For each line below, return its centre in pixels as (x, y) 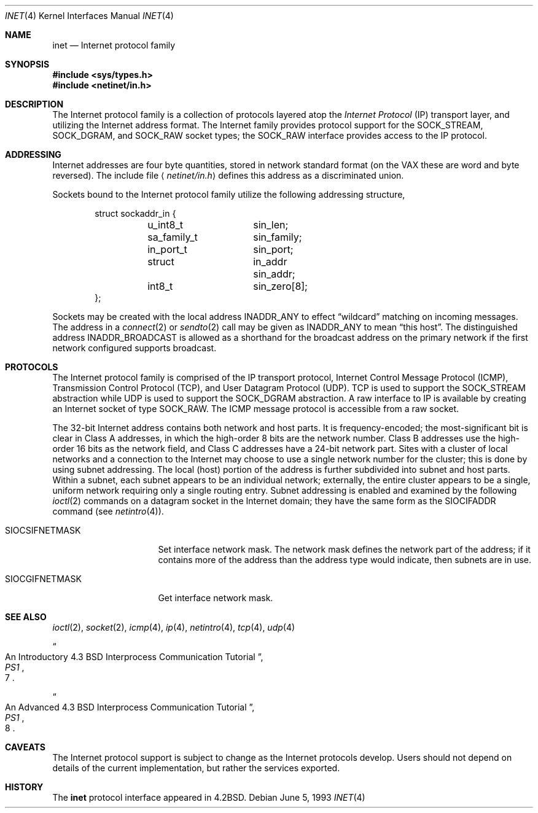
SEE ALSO (26, 617)
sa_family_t (173, 237)
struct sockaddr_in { (135, 213)
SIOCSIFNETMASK (43, 530)
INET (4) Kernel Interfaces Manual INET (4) (89, 16)
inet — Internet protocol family (114, 45)
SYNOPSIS (27, 64)
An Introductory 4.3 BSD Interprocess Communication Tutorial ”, (134, 657)
